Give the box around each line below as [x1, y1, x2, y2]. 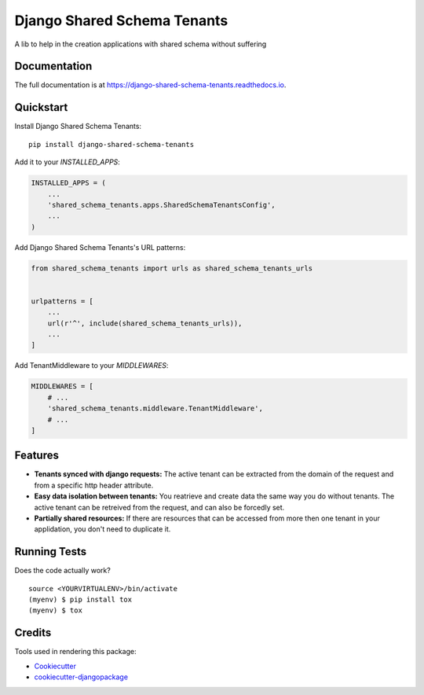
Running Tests [14, 545, 86, 558]
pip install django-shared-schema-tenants [28, 140, 195, 149]
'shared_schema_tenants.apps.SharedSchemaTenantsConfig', [47, 200, 276, 209]
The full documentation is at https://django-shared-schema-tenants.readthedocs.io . [14, 80, 287, 90]
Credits [14, 626, 52, 640]
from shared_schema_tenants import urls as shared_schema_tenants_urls [31, 263, 313, 273]
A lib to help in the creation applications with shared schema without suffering [14, 39, 267, 49]
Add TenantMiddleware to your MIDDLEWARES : [14, 361, 169, 370]
